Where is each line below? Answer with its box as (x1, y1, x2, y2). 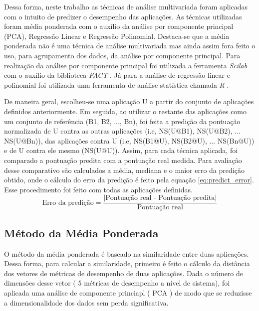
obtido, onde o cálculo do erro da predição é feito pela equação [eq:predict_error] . (4, 174, 254, 185)
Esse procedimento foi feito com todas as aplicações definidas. (4, 184, 193, 194)
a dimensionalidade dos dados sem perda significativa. (4, 297, 169, 308)
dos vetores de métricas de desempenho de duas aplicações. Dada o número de (4, 268, 244, 278)
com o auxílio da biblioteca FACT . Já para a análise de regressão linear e (4, 70, 230, 80)
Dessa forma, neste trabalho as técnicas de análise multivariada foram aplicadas (4, 1, 248, 11)
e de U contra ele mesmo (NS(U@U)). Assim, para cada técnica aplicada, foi (4, 145, 238, 155)
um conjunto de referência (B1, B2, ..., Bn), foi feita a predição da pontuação (4, 116, 241, 126)
